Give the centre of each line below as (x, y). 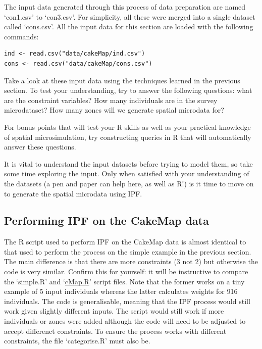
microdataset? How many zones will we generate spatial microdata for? (114, 110)
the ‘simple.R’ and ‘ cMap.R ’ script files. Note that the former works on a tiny (124, 281)
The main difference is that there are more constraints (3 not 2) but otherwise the (131, 261)
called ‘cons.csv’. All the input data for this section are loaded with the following (129, 27)
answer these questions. (40, 147)
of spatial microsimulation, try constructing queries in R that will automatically (128, 137)
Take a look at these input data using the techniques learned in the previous (122, 80)
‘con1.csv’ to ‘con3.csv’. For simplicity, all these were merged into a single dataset (130, 16)
